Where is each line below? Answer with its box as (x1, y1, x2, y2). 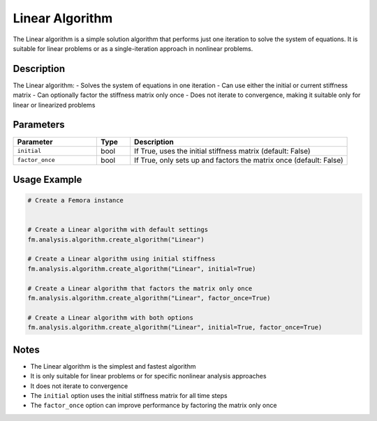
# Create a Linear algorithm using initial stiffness (27, 255, 216, 263)
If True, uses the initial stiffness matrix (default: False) (133, 146, 311, 156)
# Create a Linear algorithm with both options (27, 313, 193, 321)
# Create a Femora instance (27, 196, 124, 205)
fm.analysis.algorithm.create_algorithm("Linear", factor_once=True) (27, 294, 271, 302)
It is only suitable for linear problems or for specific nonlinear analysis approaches (30, 372, 267, 381)
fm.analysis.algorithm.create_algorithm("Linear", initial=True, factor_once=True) (27, 323, 323, 332)
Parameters (13, 119, 65, 131)
